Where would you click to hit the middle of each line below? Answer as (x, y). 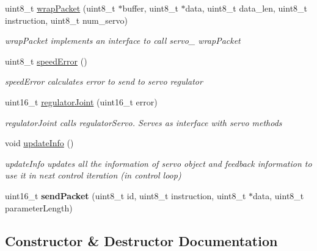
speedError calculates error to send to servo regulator (104, 81)
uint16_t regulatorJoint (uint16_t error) (81, 101)
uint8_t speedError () (46, 61)
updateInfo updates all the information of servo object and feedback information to (158, 163)
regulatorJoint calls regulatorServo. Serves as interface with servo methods (144, 122)
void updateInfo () (39, 143)
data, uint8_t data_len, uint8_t (246, 8)
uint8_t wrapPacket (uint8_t (60, 8)
